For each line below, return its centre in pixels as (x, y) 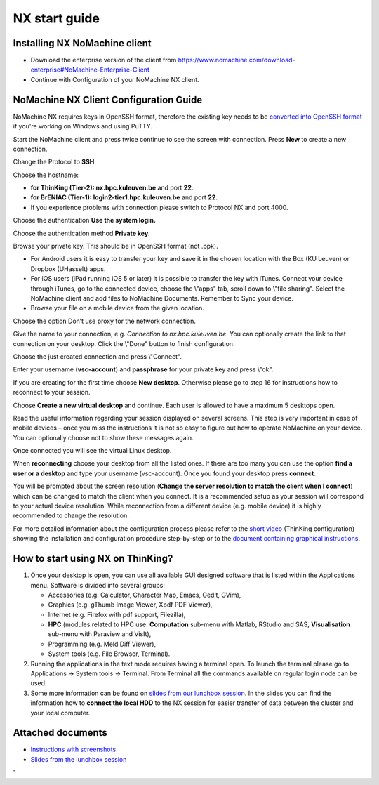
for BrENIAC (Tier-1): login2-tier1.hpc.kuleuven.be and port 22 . (124, 197)
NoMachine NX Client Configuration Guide (108, 99)
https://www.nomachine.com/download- (237, 60)
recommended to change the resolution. (71, 515)
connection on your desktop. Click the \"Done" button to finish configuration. (124, 343)
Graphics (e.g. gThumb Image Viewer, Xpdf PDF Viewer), (131, 605)
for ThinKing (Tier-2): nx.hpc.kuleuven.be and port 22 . (112, 188)
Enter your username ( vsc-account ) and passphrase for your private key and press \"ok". (143, 369)
